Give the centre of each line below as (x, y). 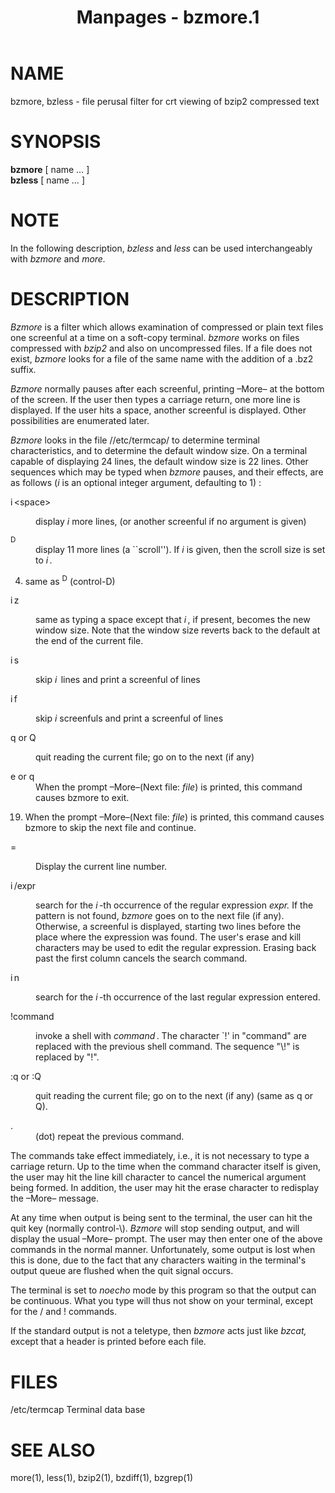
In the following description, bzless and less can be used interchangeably (161, 248)
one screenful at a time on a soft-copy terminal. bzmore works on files (155, 337)
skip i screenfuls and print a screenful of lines (129, 718)
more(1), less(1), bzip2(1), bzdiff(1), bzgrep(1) (102, 1478)
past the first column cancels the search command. (141, 958)
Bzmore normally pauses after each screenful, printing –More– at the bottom (167, 388)
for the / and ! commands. (63, 1312)
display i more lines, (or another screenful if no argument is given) (171, 521)
